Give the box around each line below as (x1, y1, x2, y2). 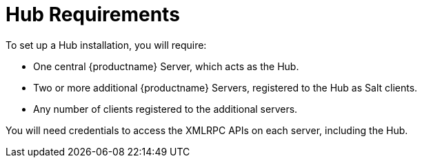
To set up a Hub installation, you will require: (6, 39, 207, 51)
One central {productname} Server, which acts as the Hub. (33, 60, 299, 72)
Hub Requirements (6, 3, 180, 26)
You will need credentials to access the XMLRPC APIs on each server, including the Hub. (6, 124, 408, 136)
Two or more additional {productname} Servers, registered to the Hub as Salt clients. (33, 81, 418, 94)
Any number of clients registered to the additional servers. (33, 102, 298, 115)
